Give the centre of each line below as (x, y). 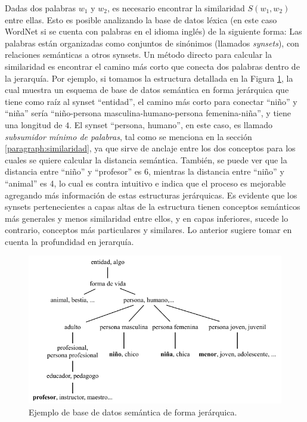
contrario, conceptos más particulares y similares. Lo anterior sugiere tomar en (148, 230)
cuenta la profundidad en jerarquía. (69, 241)
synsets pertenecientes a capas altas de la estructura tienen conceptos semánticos (153, 207)
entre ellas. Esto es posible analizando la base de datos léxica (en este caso (141, 19)
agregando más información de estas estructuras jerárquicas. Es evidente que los (151, 195)
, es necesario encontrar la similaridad (176, 8)
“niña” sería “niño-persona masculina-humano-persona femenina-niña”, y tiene (148, 113)
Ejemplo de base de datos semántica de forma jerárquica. (133, 412)
